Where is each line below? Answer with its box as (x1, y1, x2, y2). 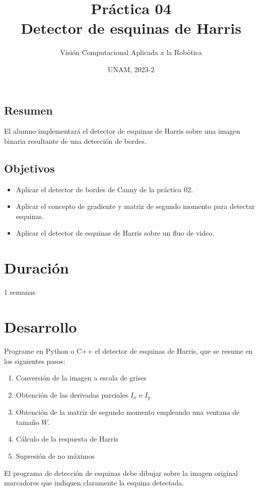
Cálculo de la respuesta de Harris (16, 433, 118, 444)
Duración (4, 257, 69, 278)
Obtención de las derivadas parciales (16, 389, 128, 400)
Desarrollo (4, 316, 77, 337)
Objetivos (4, 160, 55, 176)
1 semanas (4, 287, 36, 297)
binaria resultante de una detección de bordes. (4, 135, 147, 146)
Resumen (4, 102, 53, 118)
